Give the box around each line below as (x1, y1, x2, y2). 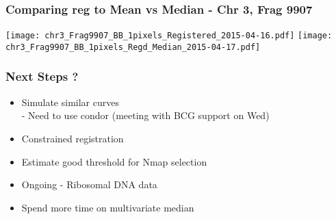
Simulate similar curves (21, 94, 119, 109)
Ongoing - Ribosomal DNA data (21, 177, 157, 192)
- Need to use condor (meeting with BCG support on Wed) (21, 108, 270, 123)
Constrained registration (21, 131, 124, 145)
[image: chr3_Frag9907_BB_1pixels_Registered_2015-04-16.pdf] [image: (5, 31, 333, 41)
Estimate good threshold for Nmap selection (21, 154, 207, 168)
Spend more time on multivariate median (21, 200, 194, 214)
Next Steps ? (5, 68, 79, 85)
